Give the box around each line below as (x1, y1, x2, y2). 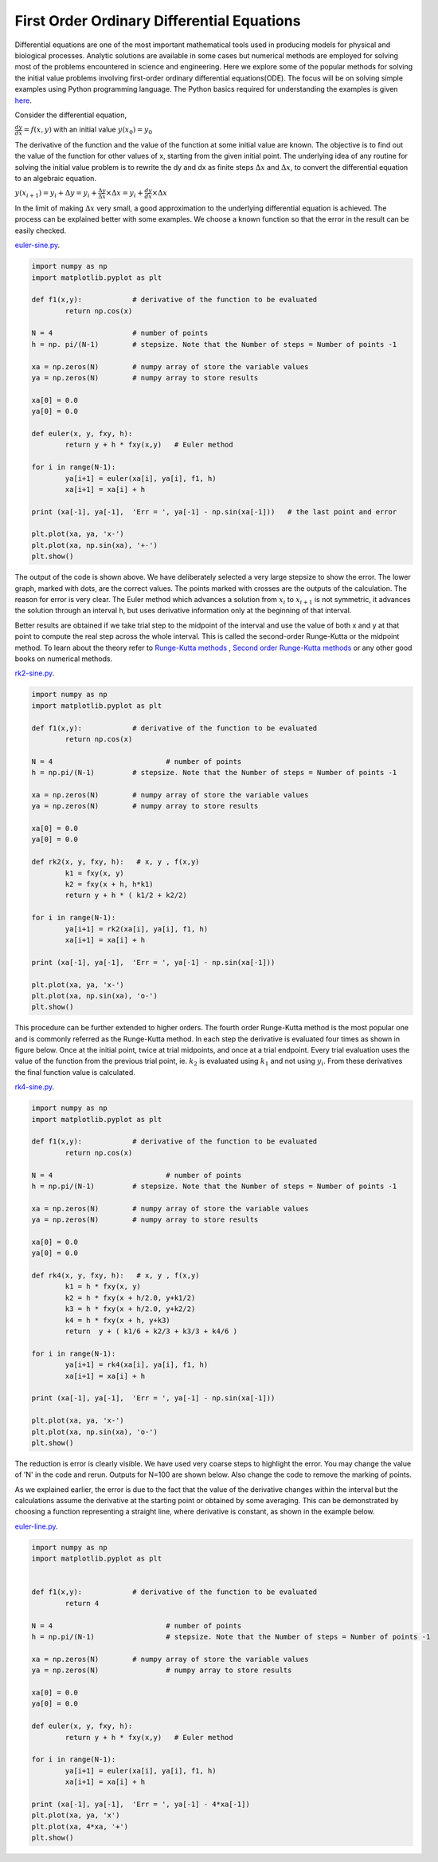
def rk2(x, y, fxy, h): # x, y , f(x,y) (31, 857, 200, 867)
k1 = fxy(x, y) (65, 868, 125, 877)
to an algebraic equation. (14, 174, 97, 183)
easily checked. (14, 226, 67, 235)
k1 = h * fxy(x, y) (65, 1282, 141, 1291)
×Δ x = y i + (105, 188, 143, 199)
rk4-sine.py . (14, 1082, 55, 1092)
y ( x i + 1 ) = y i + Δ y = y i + (14, 188, 97, 199)
